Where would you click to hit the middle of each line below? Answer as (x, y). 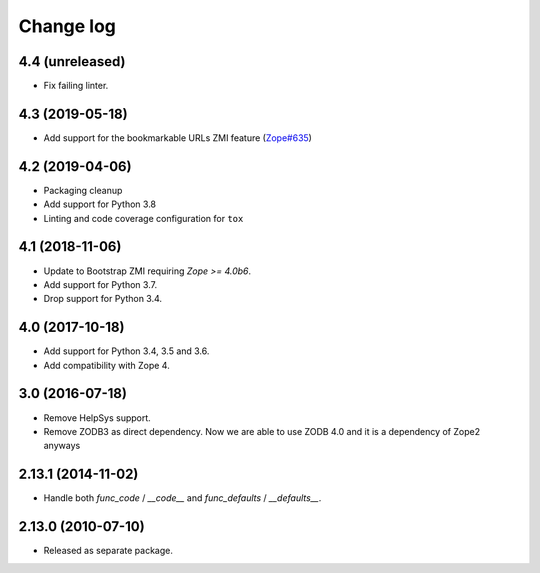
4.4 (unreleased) (72, 61)
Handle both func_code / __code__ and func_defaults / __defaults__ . (182, 498)
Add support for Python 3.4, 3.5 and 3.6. (126, 351)
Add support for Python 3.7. (100, 284)
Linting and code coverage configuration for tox (143, 218)
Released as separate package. (108, 551)
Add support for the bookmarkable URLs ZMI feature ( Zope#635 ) (177, 137)
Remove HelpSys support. (97, 417)
